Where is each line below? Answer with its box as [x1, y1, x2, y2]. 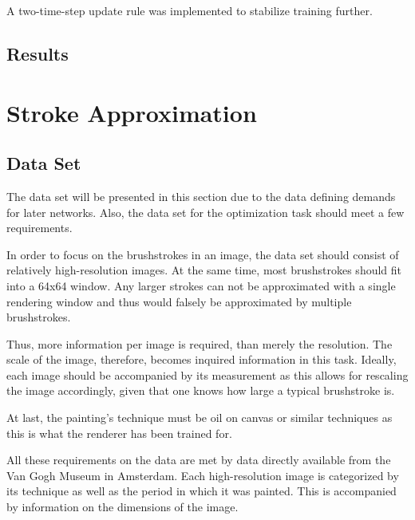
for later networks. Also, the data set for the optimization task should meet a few [6, 203, 405, 220]
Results [6, 41, 69, 65]
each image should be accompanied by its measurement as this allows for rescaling [6, 366, 409, 383]
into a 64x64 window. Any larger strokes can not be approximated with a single [6, 277, 396, 293]
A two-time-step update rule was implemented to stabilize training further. [6, 2, 373, 18]
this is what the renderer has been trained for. [6, 424, 232, 441]
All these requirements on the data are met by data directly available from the [6, 451, 391, 468]
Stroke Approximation [6, 96, 257, 128]
